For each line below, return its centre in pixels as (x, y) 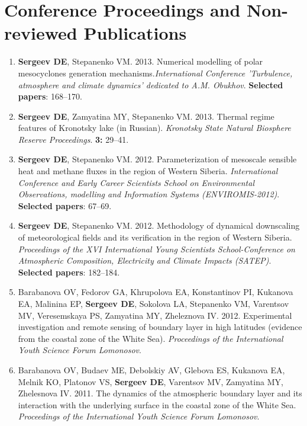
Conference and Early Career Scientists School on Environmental (136, 182)
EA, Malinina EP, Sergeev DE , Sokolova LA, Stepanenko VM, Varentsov (153, 303)
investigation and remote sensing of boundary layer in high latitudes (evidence (160, 327)
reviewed (41, 33)
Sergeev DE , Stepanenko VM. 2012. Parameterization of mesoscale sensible (157, 159)
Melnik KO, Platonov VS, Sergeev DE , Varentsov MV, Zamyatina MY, (151, 381)
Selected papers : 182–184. (69, 272)
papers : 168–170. (50, 96)
